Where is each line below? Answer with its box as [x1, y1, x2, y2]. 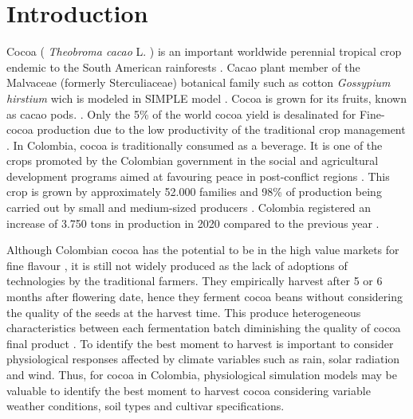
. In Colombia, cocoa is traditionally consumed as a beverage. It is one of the [6, 136, 383, 153]
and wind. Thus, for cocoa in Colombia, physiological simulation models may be [6, 366, 397, 382]
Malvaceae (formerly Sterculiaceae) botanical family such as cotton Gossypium [6, 74, 391, 91]
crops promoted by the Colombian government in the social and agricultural [6, 152, 379, 169]
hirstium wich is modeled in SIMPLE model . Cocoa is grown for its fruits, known [6, 89, 407, 106]
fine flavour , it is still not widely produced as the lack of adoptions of [6, 256, 348, 273]
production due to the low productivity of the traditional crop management [37, 121, 406, 138]
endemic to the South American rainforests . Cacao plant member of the [6, 58, 360, 75]
